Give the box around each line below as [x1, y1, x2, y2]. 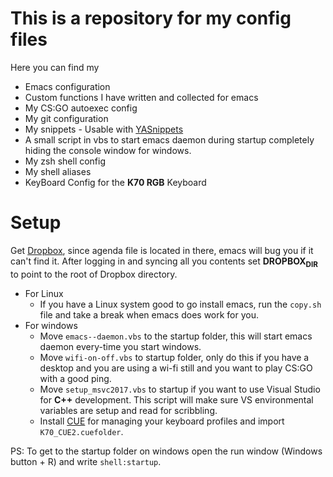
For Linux [24, 287, 64, 299]
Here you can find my [10, 61, 100, 73]
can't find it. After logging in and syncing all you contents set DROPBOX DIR [10, 255, 318, 269]
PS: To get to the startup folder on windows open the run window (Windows [10, 445, 323, 457]
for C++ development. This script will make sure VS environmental [39, 393, 314, 406]
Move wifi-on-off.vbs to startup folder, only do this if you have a [39, 351, 310, 363]
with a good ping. [39, 372, 112, 384]
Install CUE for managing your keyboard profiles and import [39, 415, 285, 427]
